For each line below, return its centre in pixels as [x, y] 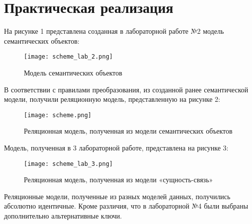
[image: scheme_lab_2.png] [68, 57]
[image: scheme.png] [58, 115]
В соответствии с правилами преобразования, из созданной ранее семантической [126, 89]
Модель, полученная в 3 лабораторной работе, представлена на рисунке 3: [116, 148]
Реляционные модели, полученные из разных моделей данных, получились [117, 196]
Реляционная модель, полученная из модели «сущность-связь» [119, 180]
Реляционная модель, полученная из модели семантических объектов [128, 131]
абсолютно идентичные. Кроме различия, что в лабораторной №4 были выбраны [126, 206]
